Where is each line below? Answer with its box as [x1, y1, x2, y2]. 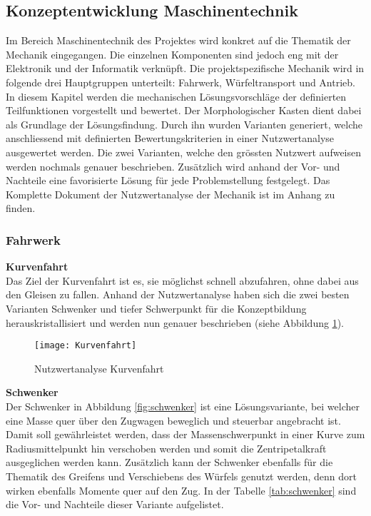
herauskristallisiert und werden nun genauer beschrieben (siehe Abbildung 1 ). [6, 315, 344, 330]
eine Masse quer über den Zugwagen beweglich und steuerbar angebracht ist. [6, 413, 341, 428]
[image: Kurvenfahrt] [34, 340, 137, 351]
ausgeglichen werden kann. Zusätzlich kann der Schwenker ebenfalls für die [6, 455, 333, 470]
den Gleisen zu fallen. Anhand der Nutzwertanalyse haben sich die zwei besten [6, 287, 350, 302]
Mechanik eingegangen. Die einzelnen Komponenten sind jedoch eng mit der [6, 46, 339, 61]
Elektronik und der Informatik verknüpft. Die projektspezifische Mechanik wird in [6, 61, 365, 76]
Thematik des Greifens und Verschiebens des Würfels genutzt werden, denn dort [6, 468, 357, 483]
